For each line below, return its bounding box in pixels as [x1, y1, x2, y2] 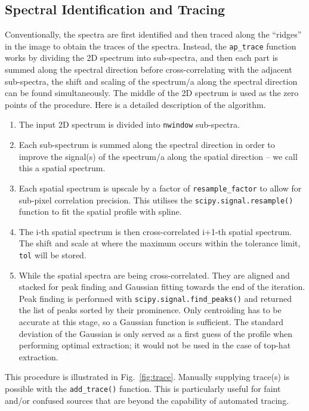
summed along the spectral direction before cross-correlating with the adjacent [5, 63, 292, 76]
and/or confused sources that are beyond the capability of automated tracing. [5, 394, 289, 406]
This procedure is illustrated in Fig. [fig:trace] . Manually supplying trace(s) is [5, 370, 289, 383]
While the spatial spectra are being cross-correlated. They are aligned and [18, 268, 290, 281]
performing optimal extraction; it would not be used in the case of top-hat [18, 339, 291, 351]
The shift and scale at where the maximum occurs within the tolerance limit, [18, 237, 301, 249]
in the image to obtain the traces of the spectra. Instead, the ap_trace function [5, 39, 296, 52]
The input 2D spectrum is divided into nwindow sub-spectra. [18, 118, 240, 131]
